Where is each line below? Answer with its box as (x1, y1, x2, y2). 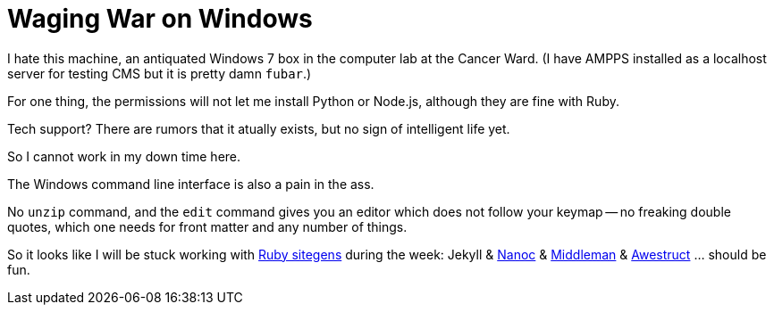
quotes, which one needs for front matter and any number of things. (7, 218, 408, 234)
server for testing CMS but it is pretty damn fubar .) (7, 65, 312, 81)
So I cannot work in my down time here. (7, 148, 241, 164)
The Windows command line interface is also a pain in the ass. (7, 176, 374, 192)
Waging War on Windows (7, 4, 313, 34)
